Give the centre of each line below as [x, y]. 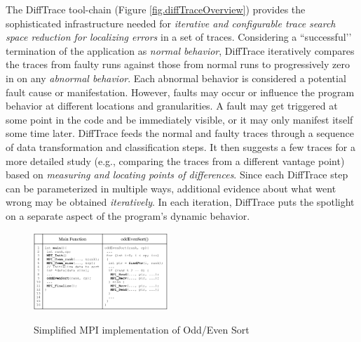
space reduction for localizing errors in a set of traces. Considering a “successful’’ [179, 37]
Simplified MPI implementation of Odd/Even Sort [142, 330]
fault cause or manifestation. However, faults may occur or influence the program [180, 92]
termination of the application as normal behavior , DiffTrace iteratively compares [180, 50]
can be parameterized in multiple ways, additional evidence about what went [171, 188]
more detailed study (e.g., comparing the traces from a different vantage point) [175, 160]
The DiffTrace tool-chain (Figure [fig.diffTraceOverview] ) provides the [156, 9]
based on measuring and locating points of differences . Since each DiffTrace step [177, 175]
